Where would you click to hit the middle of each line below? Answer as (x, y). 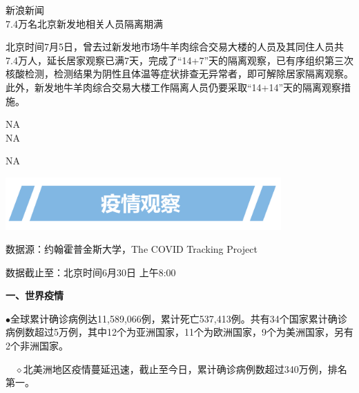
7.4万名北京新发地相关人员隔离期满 (84, 23)
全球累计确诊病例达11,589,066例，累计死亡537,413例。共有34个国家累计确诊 (179, 318)
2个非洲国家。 (37, 346)
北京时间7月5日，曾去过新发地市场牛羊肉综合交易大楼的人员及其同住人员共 (175, 47)
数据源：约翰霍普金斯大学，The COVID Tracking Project (132, 249)
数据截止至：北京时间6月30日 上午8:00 (91, 272)
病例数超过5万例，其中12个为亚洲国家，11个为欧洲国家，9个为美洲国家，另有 (179, 332)
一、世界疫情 (35, 295)
